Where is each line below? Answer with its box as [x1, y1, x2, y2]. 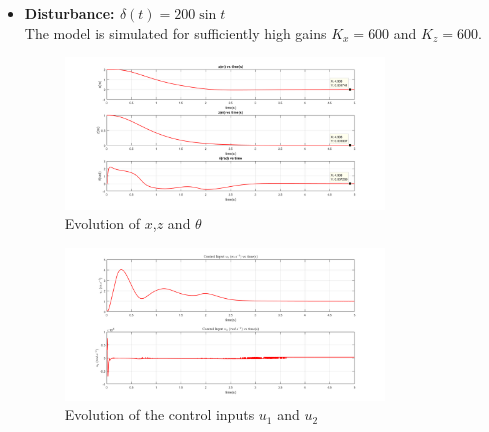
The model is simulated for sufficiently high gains [24, 22, 327, 43]
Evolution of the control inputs [64, 404, 255, 425]
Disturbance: [24, 3, 115, 23]
